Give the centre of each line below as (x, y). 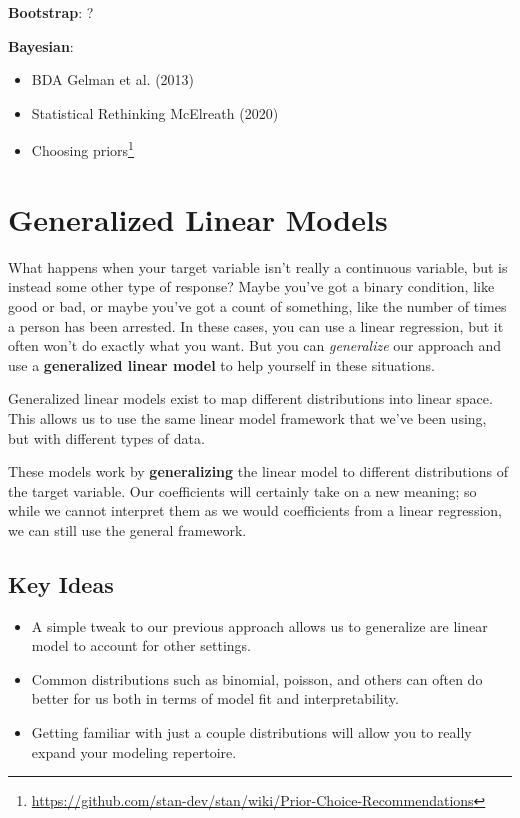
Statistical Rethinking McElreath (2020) (155, 112)
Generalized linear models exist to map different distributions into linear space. (250, 398)
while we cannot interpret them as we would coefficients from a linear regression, (255, 510)
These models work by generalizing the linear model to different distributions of (258, 471)
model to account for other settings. (141, 645)
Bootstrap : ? (51, 12)
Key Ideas (61, 583)
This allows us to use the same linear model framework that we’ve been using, (247, 417)
